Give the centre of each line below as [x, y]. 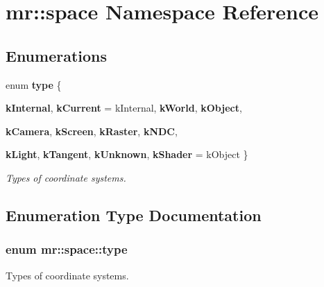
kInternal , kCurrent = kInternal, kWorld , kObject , [124, 108]
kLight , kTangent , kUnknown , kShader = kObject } [127, 154]
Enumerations [57, 55]
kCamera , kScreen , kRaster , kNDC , [92, 131]
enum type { [34, 84]
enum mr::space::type [67, 249]
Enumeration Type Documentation [134, 215]
